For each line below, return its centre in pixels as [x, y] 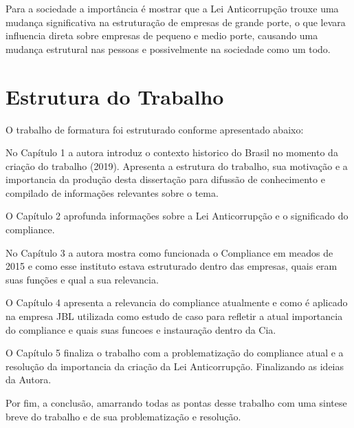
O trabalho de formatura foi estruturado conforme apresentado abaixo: [155, 129]
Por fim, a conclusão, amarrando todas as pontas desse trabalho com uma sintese [176, 403]
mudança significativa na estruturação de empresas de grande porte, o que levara [176, 22]
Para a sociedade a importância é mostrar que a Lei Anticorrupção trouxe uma [172, 8]
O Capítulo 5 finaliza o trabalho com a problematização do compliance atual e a [175, 353]
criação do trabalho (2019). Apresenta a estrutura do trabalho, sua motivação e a [177, 165]
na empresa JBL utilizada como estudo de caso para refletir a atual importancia [174, 316]
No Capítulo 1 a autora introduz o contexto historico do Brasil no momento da [172, 152]
